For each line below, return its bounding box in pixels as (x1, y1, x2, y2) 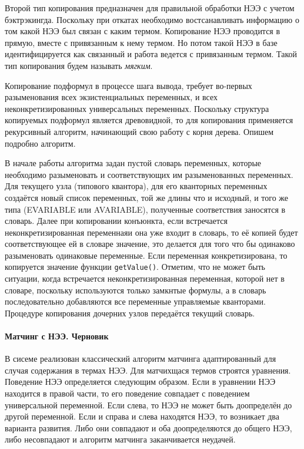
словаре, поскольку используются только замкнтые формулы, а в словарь (5, 283, 266, 296)
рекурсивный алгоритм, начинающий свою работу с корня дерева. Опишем (5, 125, 274, 137)
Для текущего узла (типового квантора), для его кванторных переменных (5, 180, 268, 192)
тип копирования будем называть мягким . (5, 59, 153, 71)
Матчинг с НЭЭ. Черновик (5, 330, 109, 342)
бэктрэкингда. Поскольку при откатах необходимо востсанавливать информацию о (5, 13, 299, 25)
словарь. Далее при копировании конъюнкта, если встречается (5, 214, 228, 227)
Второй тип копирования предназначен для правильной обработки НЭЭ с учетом (5, 2, 295, 14)
